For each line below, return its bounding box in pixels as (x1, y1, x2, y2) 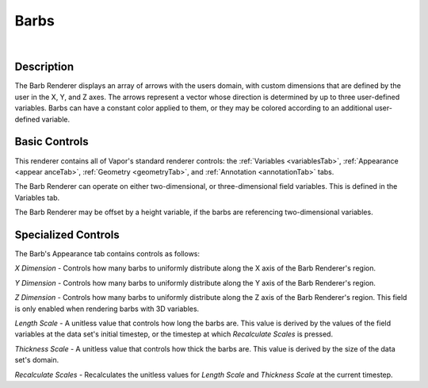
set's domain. (14, 355, 59, 365)
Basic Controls (14, 135, 89, 148)
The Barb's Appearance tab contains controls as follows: (14, 249, 201, 258)
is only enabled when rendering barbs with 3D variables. (14, 304, 200, 313)
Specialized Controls (14, 228, 120, 241)
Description (14, 60, 75, 74)
